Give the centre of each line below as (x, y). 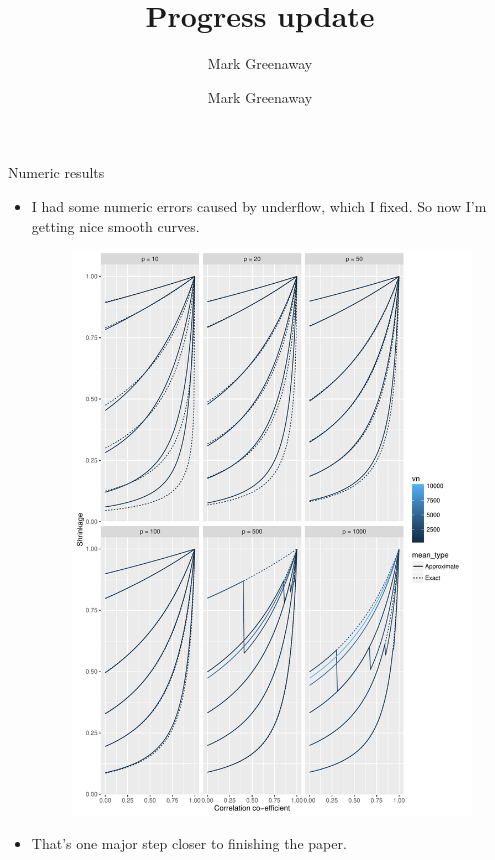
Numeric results (56, 172)
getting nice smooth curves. (115, 225)
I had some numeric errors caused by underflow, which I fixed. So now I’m (259, 205)
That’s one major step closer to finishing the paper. (189, 843)
